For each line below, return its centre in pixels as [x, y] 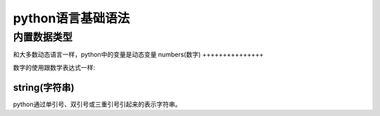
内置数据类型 [43, 37]
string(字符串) [44, 87]
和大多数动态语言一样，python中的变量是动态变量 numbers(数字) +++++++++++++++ [138, 55]
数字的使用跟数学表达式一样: [54, 67]
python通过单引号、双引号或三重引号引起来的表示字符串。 [97, 104]
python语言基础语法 [71, 18]
